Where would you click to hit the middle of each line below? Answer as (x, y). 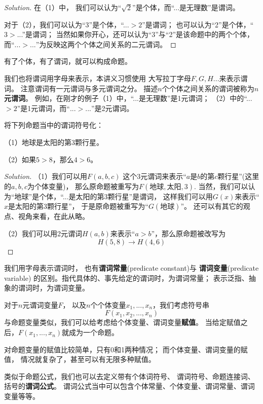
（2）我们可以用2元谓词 (43, 233)
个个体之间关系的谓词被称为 (208, 88)
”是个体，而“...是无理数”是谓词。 (186, 7)
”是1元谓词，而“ (43, 108)
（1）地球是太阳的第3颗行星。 (54, 142)
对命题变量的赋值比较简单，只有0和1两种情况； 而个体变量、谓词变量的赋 (126, 349)
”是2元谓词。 (112, 108)
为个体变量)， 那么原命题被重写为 (83, 186)
